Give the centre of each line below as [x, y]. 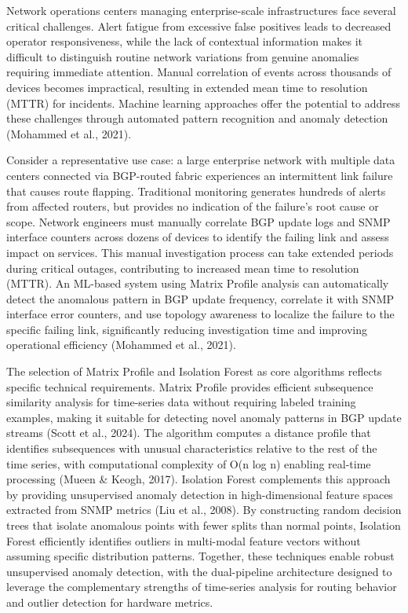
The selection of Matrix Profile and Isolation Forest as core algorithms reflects [194, 371]
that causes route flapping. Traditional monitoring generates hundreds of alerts [196, 191]
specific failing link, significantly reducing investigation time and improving [187, 329]
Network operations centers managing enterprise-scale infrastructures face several [201, 10]
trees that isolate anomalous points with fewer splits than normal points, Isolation [204, 525]
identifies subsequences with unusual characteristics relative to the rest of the [192, 448]
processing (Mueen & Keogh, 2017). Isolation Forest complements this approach [199, 479]
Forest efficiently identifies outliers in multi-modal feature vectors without [184, 540]
